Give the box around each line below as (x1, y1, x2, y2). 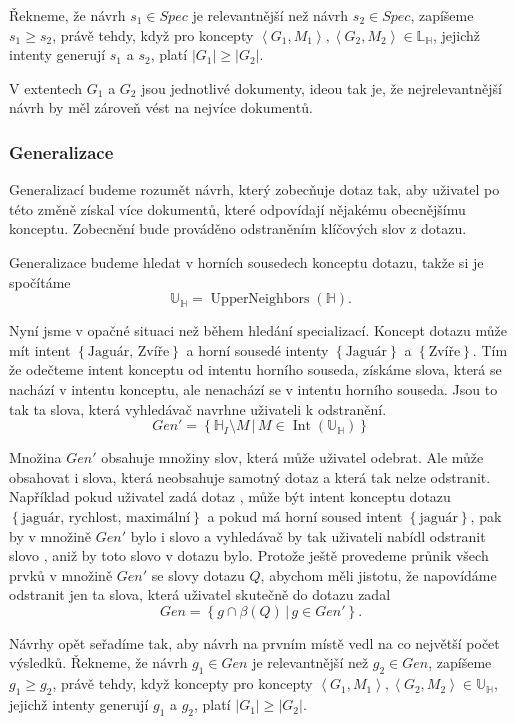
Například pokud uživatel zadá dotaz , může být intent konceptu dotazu (9, 486, 451, 507)
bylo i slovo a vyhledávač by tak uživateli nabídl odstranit (130, 525, 486, 546)
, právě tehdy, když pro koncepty (52, 24, 254, 45)
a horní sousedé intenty (186, 339, 329, 360)
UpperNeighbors (210, 292, 310, 307)
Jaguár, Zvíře (87, 344, 170, 359)
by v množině (9, 525, 92, 546)
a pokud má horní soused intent (207, 505, 403, 526)
